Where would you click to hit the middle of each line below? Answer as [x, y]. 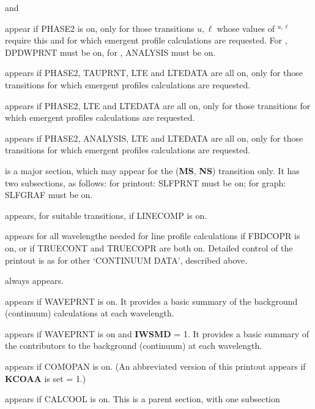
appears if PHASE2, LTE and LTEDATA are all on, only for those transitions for [158, 105]
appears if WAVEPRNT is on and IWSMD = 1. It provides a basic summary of [157, 333]
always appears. [34, 281]
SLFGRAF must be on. [49, 195]
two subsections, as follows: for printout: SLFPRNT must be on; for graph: [146, 182]
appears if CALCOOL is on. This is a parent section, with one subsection [143, 399]
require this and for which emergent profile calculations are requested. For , [146, 40]
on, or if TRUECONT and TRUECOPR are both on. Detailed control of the [149, 247]
